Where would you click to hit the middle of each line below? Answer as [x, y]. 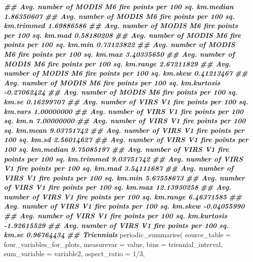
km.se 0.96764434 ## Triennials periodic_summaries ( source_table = [118, 235]
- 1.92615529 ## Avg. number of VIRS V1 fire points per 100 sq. [116, 225]
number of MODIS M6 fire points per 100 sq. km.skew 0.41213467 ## [126, 73]
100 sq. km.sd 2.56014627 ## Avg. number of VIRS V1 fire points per [126, 139]
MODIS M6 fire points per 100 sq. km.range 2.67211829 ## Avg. [118, 63]
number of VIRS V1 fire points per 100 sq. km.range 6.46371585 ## [123, 196]
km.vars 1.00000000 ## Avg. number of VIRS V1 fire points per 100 [124, 111]
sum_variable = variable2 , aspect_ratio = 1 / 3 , [75, 254]
